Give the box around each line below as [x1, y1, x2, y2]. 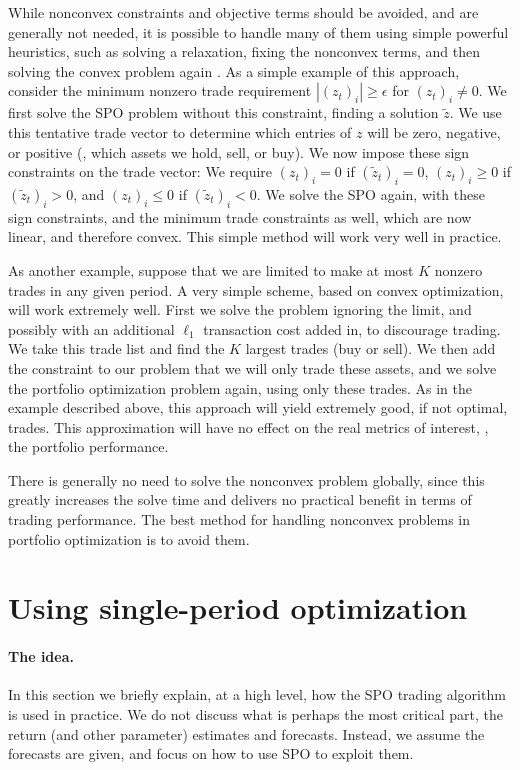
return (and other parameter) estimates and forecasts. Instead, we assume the [8, 723, 485, 744]
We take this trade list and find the [8, 338, 225, 359]
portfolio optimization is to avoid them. [8, 528, 250, 549]
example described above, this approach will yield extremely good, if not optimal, [8, 397, 508, 418]
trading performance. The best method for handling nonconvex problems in [8, 509, 471, 530]
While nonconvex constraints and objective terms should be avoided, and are [8, 2, 479, 22]
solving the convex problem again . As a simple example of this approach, [8, 60, 460, 81]
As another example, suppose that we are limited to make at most [8, 259, 414, 280]
